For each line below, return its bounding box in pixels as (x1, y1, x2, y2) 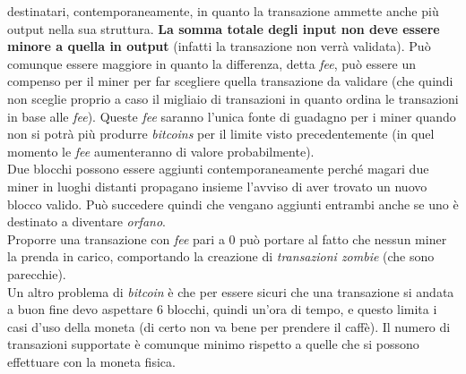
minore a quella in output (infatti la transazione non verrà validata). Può (7, 37, 431, 55)
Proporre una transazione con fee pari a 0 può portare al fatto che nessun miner (7, 229, 447, 248)
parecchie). (7, 264, 66, 283)
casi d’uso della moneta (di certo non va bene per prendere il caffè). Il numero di (7, 317, 451, 336)
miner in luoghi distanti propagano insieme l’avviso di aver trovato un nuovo (7, 176, 427, 195)
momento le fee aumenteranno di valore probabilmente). (7, 141, 315, 160)
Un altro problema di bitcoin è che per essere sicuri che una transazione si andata (7, 282, 454, 301)
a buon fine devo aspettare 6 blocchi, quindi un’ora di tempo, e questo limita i (7, 300, 437, 319)
